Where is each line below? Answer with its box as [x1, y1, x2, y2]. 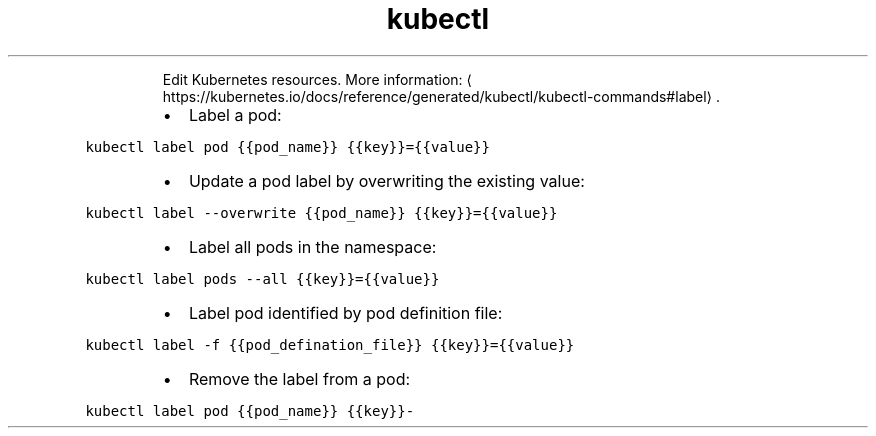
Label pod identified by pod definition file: [188, 302, 503, 323]
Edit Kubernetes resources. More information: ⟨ [162, 70, 473, 88]
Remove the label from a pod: [188, 368, 411, 389]
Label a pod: [188, 104, 282, 125]
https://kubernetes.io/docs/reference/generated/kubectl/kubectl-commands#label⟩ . [162, 87, 721, 105]
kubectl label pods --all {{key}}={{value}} [85, 270, 440, 287]
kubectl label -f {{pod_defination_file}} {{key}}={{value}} [85, 336, 575, 353]
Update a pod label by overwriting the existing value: [188, 170, 585, 191]
